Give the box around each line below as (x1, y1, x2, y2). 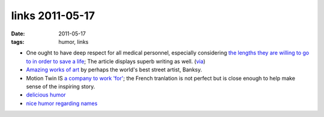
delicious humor (26, 91, 66, 98)
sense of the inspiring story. (26, 83, 95, 90)
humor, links (58, 38, 89, 45)
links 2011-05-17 (11, 9, 95, 22)
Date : (11, 30, 25, 37)
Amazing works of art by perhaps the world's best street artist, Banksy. (26, 66, 202, 73)
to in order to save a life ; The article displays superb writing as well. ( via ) (26, 58, 206, 65)
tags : (11, 38, 25, 45)
